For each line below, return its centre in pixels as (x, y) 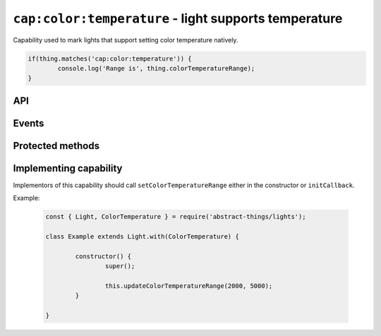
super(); (120, 266)
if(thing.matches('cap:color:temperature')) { (110, 59)
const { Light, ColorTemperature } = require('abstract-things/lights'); (176, 217)
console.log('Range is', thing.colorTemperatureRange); (156, 68)
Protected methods (56, 146)
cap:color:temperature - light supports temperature (178, 18)
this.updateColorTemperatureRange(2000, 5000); (189, 286)
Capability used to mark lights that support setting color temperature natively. (126, 40)
